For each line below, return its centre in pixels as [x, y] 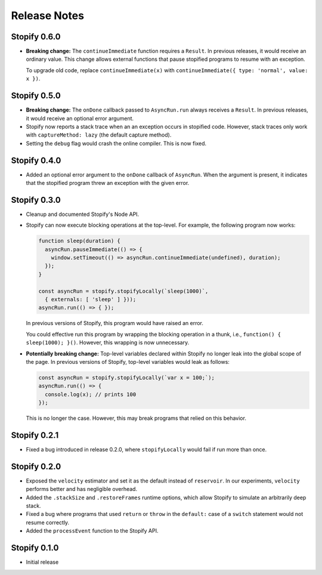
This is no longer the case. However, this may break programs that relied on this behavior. [136, 418]
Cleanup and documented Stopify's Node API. [83, 214]
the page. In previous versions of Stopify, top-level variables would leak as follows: [128, 361]
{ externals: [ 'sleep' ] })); [91, 299]
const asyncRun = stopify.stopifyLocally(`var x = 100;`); [126, 378]
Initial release [42, 562]
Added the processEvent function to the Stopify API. [92, 531]
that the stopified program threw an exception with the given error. [108, 183]
